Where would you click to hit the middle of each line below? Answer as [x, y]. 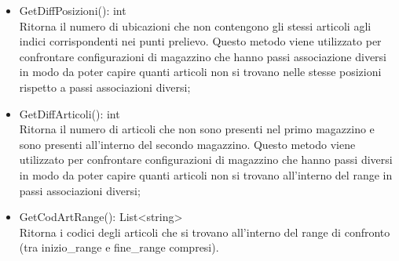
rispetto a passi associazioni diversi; [105, 87]
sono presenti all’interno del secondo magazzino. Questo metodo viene [187, 144]
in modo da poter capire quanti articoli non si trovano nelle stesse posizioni [200, 72]
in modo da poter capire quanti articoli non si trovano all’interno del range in [206, 174]
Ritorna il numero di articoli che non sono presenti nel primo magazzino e [197, 129]
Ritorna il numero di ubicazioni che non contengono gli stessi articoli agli [195, 25]
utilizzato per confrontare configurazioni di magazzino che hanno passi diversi [206, 159]
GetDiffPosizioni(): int [73, 10]
